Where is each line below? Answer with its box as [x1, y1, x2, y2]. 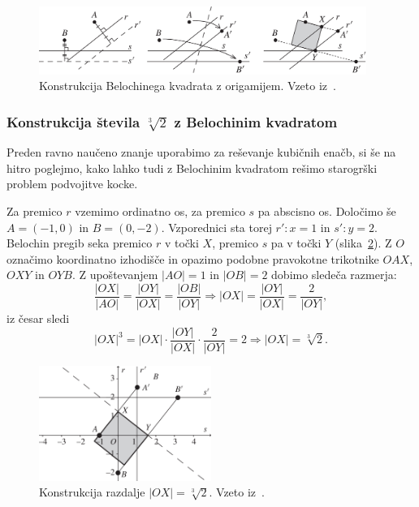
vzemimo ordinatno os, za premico [75, 202, 245, 219]
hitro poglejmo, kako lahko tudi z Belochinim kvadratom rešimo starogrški [6, 159, 378, 176]
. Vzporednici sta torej [161, 218, 272, 235]
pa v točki [270, 234, 322, 251]
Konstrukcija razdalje [39, 483, 145, 501]
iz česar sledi [6, 310, 70, 326]
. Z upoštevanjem [71, 266, 158, 283]
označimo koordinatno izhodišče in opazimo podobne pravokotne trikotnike [6, 250, 379, 267]
